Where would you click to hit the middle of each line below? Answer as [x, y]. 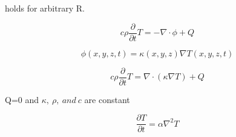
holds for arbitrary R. [45, 8]
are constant [107, 99]
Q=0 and [22, 99]
